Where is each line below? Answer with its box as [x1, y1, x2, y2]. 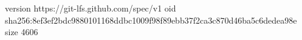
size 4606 [5, 25, 38, 38]
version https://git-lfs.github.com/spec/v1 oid [5, 2, 176, 14]
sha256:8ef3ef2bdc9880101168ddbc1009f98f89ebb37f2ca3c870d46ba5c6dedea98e [5, 13, 297, 26]
